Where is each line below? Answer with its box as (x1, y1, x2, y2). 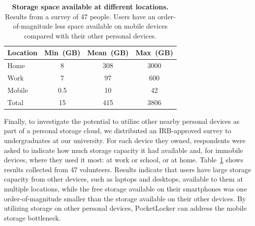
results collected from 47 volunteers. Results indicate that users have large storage (4, 164, 252, 174)
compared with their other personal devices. (24, 30, 157, 40)
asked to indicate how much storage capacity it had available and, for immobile (4, 145, 243, 155)
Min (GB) (44, 47, 81, 58)
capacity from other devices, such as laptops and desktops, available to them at (4, 174, 243, 184)
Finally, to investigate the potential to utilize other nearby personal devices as (4, 115, 240, 126)
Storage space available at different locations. (12, 1, 169, 11)
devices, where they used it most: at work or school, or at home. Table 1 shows (4, 154, 243, 165)
